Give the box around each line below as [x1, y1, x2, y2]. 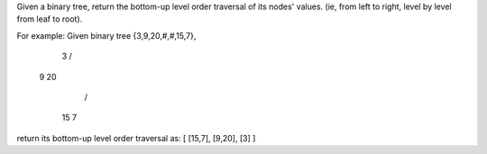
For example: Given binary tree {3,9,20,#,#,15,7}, [16, 30, 197, 41]
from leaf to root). [16, 14, 83, 24]
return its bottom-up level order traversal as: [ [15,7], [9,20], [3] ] [16, 132, 256, 143]
